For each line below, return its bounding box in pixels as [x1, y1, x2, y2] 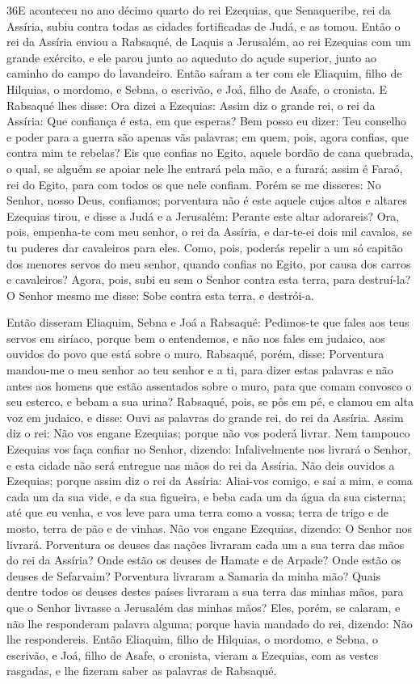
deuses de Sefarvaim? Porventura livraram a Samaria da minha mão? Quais [6, 567, 381, 584]
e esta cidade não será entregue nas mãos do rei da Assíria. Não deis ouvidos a [6, 456, 395, 473]
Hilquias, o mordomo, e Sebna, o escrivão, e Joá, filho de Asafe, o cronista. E [6, 80, 387, 97]
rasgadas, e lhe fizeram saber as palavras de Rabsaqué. [6, 662, 277, 679]
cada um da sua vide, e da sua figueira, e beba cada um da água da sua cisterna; [6, 488, 406, 505]
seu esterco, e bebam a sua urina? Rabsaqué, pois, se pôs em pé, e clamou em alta [6, 393, 414, 410]
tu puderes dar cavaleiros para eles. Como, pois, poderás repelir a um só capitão [6, 239, 403, 255]
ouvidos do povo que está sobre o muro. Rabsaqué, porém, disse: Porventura [6, 345, 384, 362]
